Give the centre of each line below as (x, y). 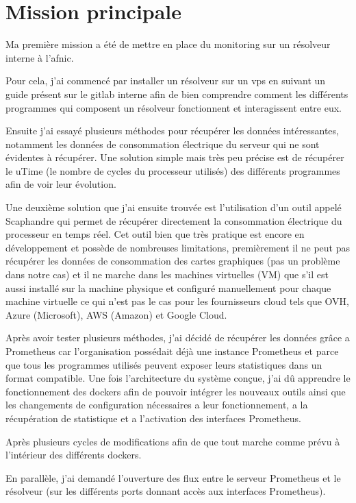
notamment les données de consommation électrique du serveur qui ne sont (163, 144)
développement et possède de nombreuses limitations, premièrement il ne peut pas (178, 247)
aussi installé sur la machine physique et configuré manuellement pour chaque (168, 287)
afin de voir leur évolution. (61, 184)
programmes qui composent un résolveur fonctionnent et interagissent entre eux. (174, 107)
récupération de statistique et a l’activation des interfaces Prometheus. (153, 418)
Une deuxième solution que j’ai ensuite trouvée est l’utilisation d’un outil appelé (174, 207)
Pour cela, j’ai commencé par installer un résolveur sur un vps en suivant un (166, 81)
